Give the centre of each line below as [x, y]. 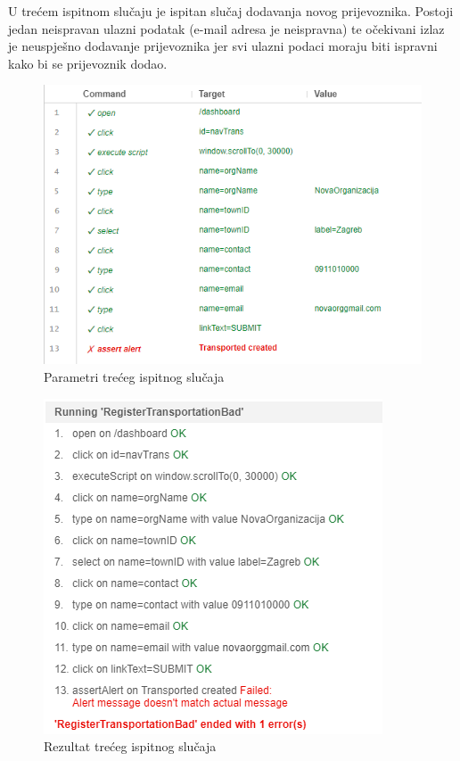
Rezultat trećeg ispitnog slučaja [130, 746]
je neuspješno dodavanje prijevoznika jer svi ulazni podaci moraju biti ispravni [223, 46]
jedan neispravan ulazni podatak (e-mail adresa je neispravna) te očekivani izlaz [226, 28]
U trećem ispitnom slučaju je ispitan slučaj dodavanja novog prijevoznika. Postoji [231, 11]
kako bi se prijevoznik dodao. [88, 63]
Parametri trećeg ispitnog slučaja [134, 377]
